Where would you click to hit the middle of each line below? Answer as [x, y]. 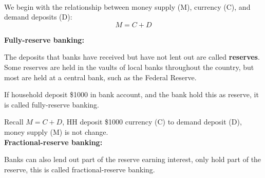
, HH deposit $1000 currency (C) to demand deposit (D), [152, 122]
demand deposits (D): [38, 17]
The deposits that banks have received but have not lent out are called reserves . [132, 57]
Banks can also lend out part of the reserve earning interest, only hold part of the [133, 159]
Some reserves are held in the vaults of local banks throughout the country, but [129, 67]
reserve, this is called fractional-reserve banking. [80, 169]
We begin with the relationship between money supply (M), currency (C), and [127, 6]
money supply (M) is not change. [56, 131]
